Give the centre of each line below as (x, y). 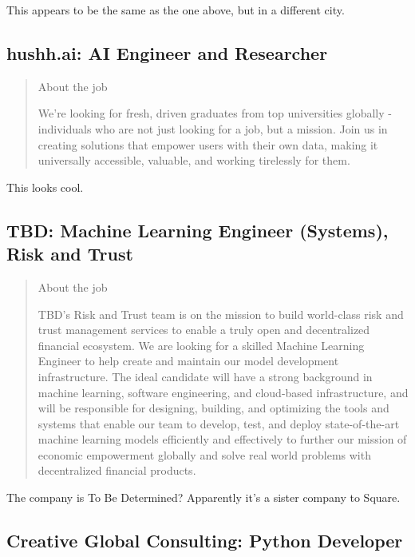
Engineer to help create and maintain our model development (188, 361)
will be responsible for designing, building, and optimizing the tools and (213, 408)
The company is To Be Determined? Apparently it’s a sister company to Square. (204, 497)
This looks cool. (45, 187)
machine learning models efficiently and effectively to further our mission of (222, 439)
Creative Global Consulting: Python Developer (205, 541)
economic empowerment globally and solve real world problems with (204, 454)
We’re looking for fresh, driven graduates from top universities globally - (215, 113)
